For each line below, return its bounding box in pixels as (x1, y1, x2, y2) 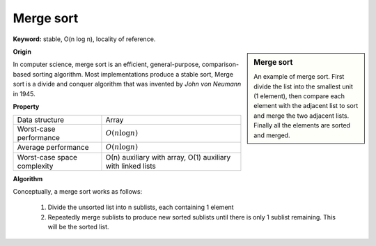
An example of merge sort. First (253, 72, 345, 81)
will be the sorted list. (47, 223, 109, 231)
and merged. (253, 131, 290, 139)
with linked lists (105, 161, 156, 171)
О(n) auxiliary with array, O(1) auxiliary (105, 152, 231, 162)
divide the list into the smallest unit (253, 82, 353, 91)
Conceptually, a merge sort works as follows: (13, 187, 143, 196)
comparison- (202, 60, 240, 69)
